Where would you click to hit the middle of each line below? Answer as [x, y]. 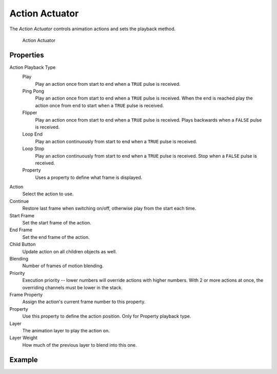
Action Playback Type [33, 67]
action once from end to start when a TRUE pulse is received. [100, 105]
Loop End [33, 134]
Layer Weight [24, 338]
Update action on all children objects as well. [70, 251]
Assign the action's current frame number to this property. [84, 302]
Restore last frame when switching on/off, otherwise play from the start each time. [109, 209]
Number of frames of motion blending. [63, 266]
